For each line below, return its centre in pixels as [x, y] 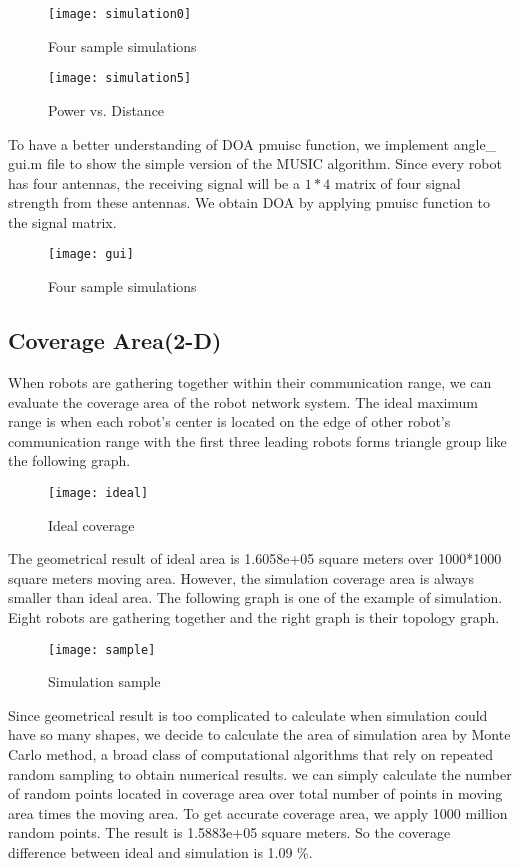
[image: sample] [102, 649]
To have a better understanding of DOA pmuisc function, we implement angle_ [252, 143]
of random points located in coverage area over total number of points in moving [255, 793]
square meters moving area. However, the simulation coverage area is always [241, 577]
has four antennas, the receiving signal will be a [154, 182]
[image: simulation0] [120, 14]
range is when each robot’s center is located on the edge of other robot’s [229, 421]
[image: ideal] [98, 492]
